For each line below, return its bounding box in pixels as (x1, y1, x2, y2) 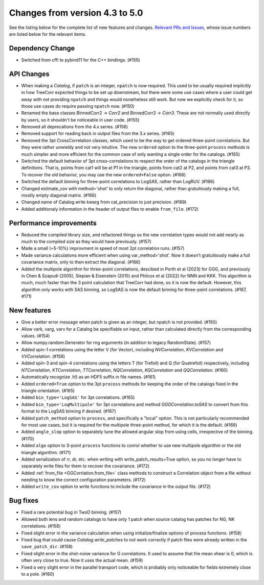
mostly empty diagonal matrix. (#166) (21, 193, 97, 198)
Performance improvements (9, 219, 97, 227)
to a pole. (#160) (21, 571, 55, 577)
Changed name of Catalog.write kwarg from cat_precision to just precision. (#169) (21, 199, 187, 205)
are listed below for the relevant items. (9, 31, 87, 37)
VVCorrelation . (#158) (21, 353, 66, 360)
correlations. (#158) (21, 523, 61, 529)
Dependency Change (9, 44, 75, 52)
